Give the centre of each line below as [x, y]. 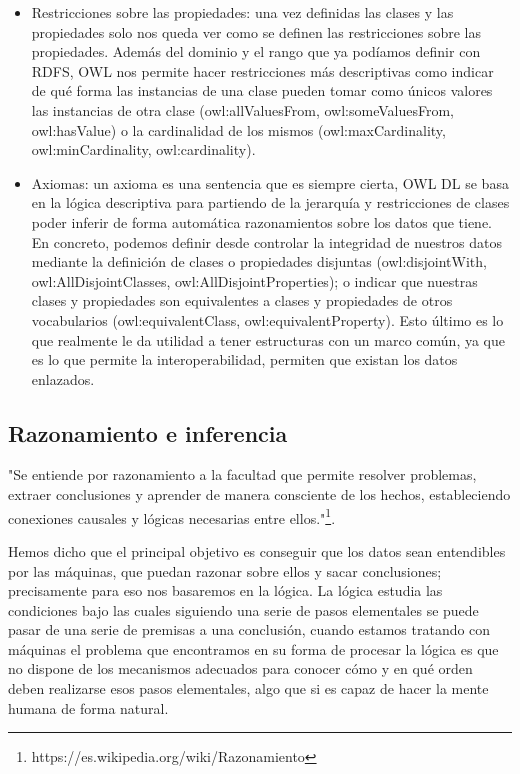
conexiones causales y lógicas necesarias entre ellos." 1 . [172, 516]
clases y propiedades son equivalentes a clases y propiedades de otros [242, 300]
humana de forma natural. [88, 707]
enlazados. [63, 378]
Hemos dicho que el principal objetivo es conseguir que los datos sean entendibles [257, 550]
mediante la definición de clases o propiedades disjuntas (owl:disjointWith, [259, 261]
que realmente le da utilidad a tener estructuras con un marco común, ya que [268, 339]
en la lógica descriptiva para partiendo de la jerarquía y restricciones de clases [270, 202]
